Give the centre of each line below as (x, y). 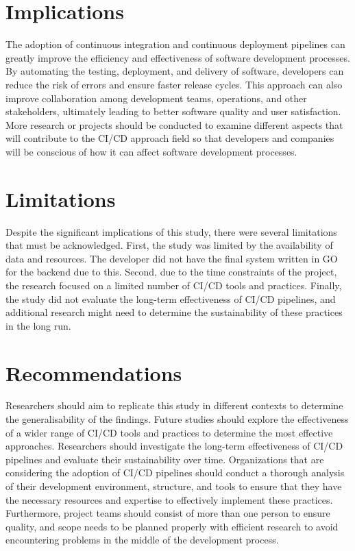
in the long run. (38, 325)
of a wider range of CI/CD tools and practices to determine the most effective (169, 432)
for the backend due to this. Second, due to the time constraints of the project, (171, 272)
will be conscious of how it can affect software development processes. (151, 151)
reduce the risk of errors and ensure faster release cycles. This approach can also (174, 84)
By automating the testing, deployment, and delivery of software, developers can (175, 71)
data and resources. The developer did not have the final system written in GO (172, 258)
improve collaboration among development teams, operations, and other (156, 98)
